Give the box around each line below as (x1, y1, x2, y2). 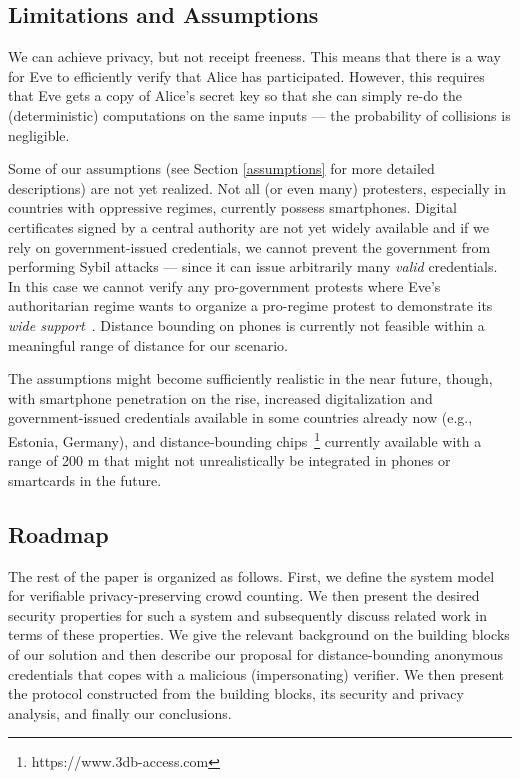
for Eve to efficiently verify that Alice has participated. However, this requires (8, 65, 485, 86)
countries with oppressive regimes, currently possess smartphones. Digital (8, 197, 457, 218)
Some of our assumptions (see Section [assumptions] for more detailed (8, 158, 435, 179)
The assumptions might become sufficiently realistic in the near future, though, (8, 368, 493, 389)
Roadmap (8, 518, 109, 549)
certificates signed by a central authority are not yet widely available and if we (8, 216, 489, 237)
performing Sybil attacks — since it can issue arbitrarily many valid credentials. (8, 256, 498, 277)
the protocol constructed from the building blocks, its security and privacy (8, 683, 464, 704)
